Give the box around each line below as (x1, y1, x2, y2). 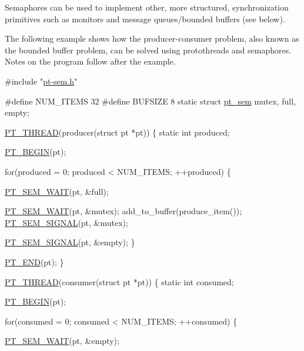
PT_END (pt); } (5, 255, 64, 268)
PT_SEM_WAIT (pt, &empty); (5, 335, 119, 347)
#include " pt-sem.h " (5, 75, 78, 87)
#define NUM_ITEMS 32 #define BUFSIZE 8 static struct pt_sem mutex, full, (5, 95, 296, 107)
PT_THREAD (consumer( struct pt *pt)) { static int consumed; (5, 275, 234, 288)
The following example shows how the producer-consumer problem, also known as (5, 32, 299, 45)
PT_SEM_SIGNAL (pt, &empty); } (5, 236, 135, 248)
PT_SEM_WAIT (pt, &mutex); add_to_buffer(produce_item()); (5, 205, 242, 217)
